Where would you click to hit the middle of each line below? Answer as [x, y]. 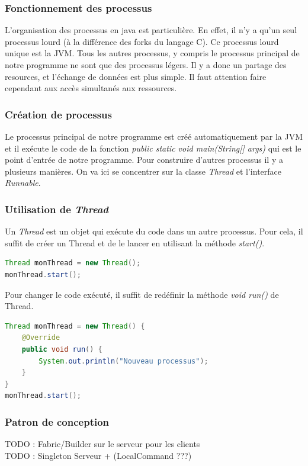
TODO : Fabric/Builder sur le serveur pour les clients [102, 444]
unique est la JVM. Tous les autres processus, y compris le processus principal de [152, 53]
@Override [41, 338]
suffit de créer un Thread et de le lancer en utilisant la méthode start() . [135, 242]
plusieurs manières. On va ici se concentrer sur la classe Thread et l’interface [143, 171]
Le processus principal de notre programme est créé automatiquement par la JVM [154, 136]
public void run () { [62, 349]
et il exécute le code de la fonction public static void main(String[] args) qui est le [153, 148]
